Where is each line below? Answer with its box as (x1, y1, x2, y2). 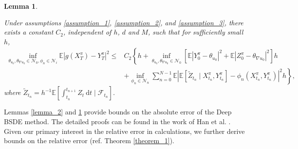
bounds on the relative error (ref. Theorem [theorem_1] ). (4, 135, 174, 146)
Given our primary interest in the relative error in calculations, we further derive (4, 126, 245, 136)
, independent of (63, 27, 112, 37)
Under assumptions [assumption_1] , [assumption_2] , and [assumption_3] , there (4, 17, 243, 27)
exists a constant (4, 27, 54, 37)
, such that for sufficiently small (148, 27, 243, 37)
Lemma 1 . (4, 1, 38, 11)
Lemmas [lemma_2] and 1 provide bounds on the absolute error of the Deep (4, 107, 232, 117)
